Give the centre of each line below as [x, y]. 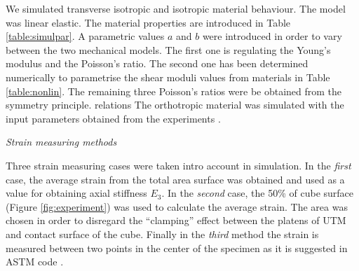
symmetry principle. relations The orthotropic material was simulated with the [175, 105]
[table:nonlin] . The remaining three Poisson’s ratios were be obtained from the [174, 91]
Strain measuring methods [61, 142]
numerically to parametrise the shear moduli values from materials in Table [168, 77]
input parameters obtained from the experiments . [113, 118]
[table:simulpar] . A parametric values [85, 36]
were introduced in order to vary [272, 36]
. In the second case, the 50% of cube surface [258, 193]
